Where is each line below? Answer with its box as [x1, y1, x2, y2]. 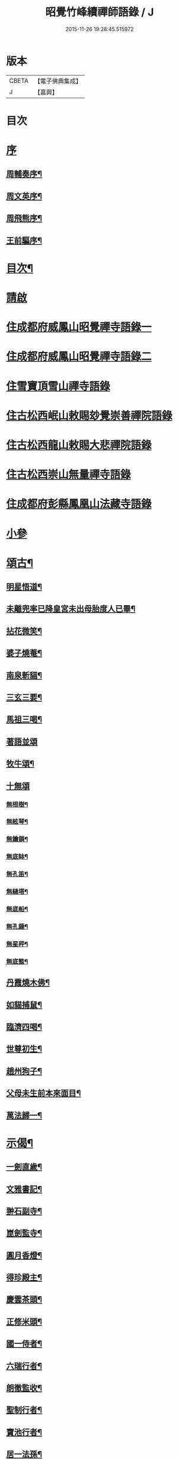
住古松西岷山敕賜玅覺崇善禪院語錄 [6, 409, 173, 422]
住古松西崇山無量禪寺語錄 [6, 468, 132, 481]
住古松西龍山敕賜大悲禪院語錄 [6, 438, 152, 452]
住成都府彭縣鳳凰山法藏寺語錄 [6, 497, 152, 511]
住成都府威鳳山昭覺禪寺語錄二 [6, 350, 152, 363]
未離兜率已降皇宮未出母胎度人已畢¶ [6, 604, 136, 614]
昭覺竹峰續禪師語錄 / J [45, 5, 154, 19]
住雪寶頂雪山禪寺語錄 [6, 379, 111, 393]
